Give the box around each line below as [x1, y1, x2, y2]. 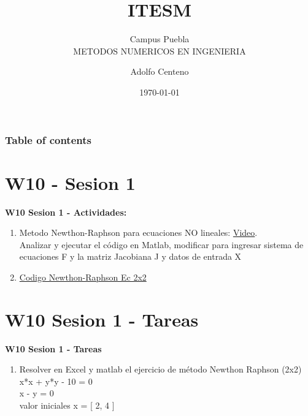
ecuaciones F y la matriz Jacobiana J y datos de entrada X [19, 250, 242, 263]
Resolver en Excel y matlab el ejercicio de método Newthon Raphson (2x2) [19, 363, 302, 376]
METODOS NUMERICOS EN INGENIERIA [73, 44, 246, 57]
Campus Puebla [129, 32, 190, 45]
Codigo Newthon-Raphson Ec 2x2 [19, 270, 147, 283]
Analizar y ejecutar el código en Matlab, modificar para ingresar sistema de [19, 238, 304, 251]
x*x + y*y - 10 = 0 [19, 374, 93, 387]
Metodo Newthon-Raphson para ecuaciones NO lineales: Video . [19, 226, 258, 239]
